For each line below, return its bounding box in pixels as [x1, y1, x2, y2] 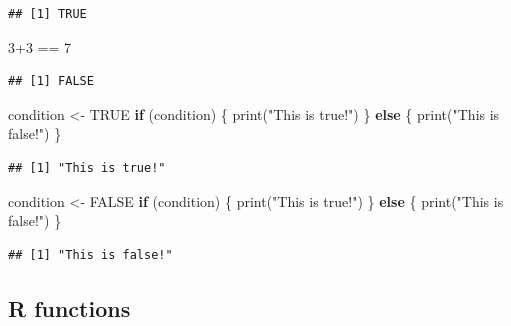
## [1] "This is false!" [8, 247, 173, 262]
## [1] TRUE [8, 7, 87, 21]
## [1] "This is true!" [8, 160, 166, 175]
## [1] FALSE [8, 74, 94, 89]
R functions [8, 292, 131, 323]
